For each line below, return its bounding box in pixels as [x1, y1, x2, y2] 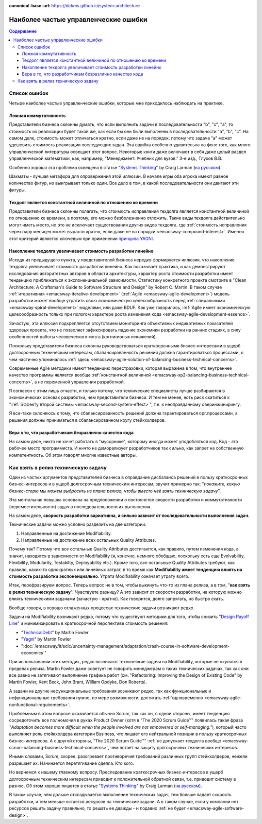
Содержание [9, 28, 37, 34]
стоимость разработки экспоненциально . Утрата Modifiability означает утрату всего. [9, 573, 190, 579]
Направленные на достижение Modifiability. [21, 530, 112, 536]
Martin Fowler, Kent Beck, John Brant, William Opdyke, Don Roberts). [9, 679, 147, 685]
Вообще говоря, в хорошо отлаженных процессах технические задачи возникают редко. [9, 605, 195, 611]
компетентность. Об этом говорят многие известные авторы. [9, 452, 137, 458]
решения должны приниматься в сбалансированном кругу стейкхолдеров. [9, 417, 166, 423]
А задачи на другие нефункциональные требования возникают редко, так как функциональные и [9, 688, 212, 694]
